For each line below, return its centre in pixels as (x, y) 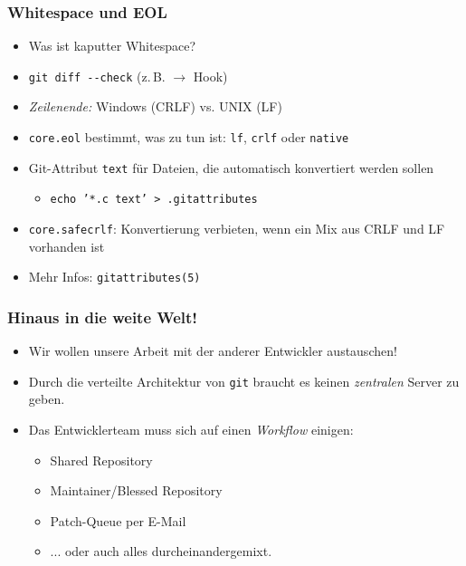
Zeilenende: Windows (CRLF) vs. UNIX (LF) (155, 106)
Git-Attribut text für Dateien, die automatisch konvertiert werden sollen (231, 167)
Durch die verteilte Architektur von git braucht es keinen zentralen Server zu (244, 381)
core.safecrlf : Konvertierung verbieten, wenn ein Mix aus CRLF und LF (237, 229)
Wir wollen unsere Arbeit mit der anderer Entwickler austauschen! (213, 351)
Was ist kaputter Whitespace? (112, 46)
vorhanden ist (67, 246)
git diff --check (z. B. (97, 76)
